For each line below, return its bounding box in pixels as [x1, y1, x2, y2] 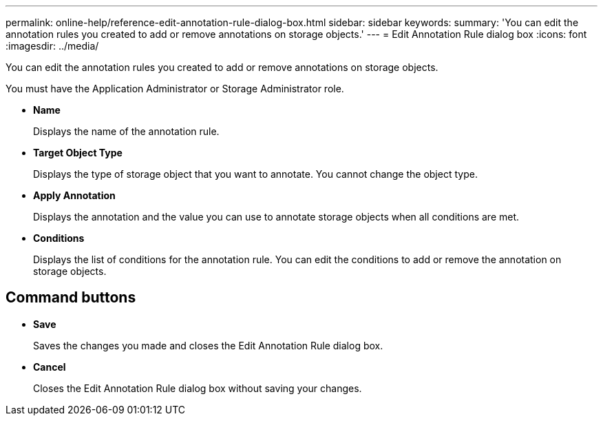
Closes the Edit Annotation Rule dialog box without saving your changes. [33, 382, 362, 394]
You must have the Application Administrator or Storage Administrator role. [6, 83, 344, 94]
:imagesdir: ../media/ [6, 40, 99, 52]
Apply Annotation [33, 189, 116, 201]
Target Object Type [33, 147, 123, 158]
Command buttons [6, 289, 136, 307]
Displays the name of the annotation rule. [33, 125, 220, 137]
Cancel [33, 360, 66, 373]
